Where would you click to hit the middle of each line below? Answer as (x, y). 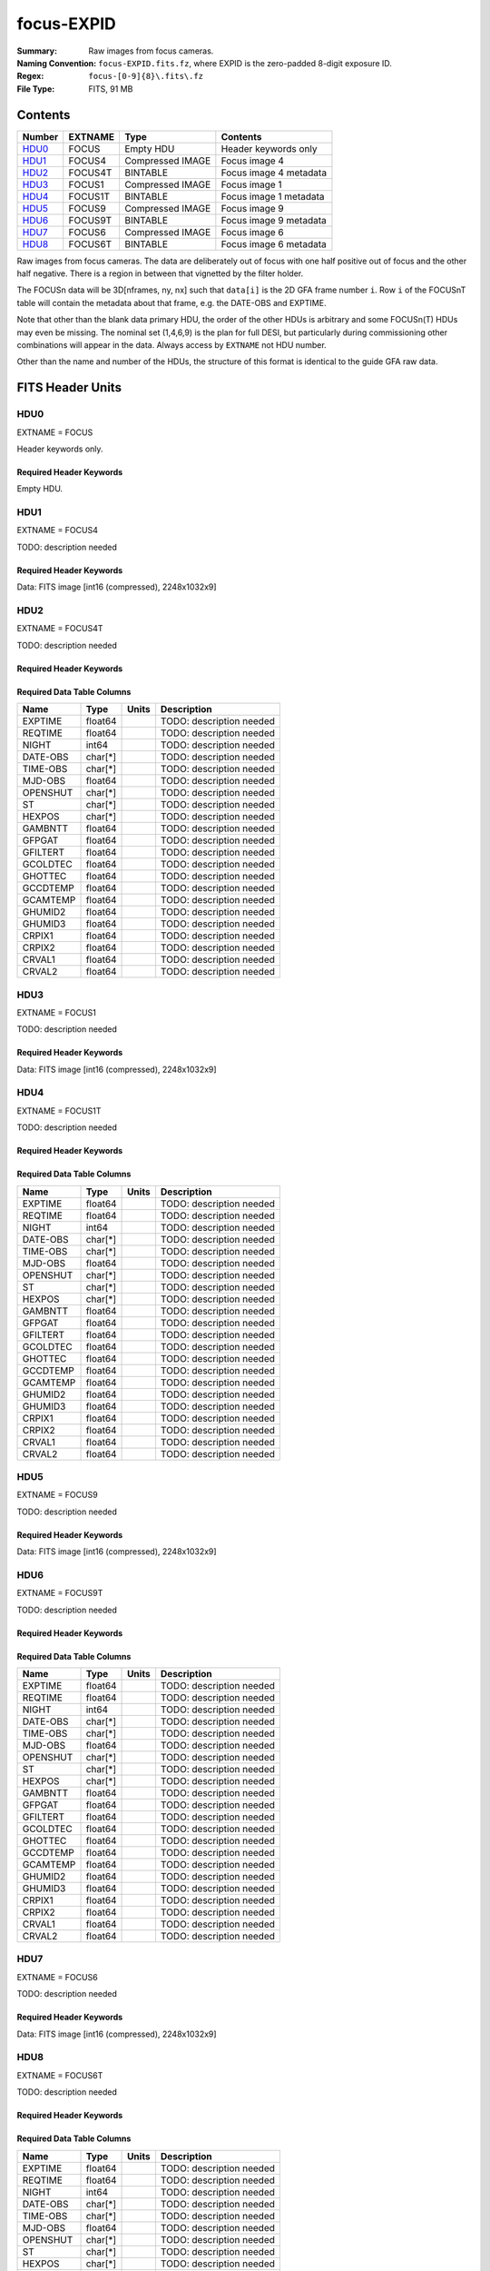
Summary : (37, 51)
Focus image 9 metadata (274, 220)
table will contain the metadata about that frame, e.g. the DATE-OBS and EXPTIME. (171, 302)
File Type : (36, 89)
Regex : (30, 76)
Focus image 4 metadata (274, 173)
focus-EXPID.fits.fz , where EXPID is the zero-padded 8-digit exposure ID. (245, 63)
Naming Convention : (57, 63)
